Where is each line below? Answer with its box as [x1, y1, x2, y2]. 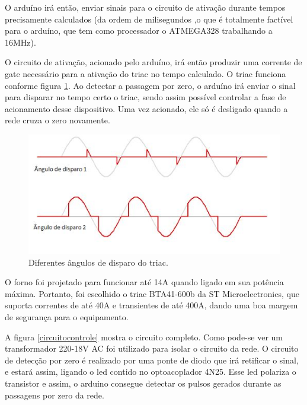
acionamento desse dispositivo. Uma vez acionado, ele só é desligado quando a [5, 102, 288, 114]
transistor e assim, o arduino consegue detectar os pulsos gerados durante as [5, 377, 282, 389]
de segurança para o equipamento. [5, 311, 129, 323]
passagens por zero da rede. [5, 388, 104, 401]
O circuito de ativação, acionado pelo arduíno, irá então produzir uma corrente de [5, 56, 302, 68]
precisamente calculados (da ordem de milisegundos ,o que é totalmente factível [5, 12, 293, 25]
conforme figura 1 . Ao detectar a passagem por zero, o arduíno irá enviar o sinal [5, 79, 296, 91]
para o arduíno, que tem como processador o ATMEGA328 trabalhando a [5, 24, 273, 37]
